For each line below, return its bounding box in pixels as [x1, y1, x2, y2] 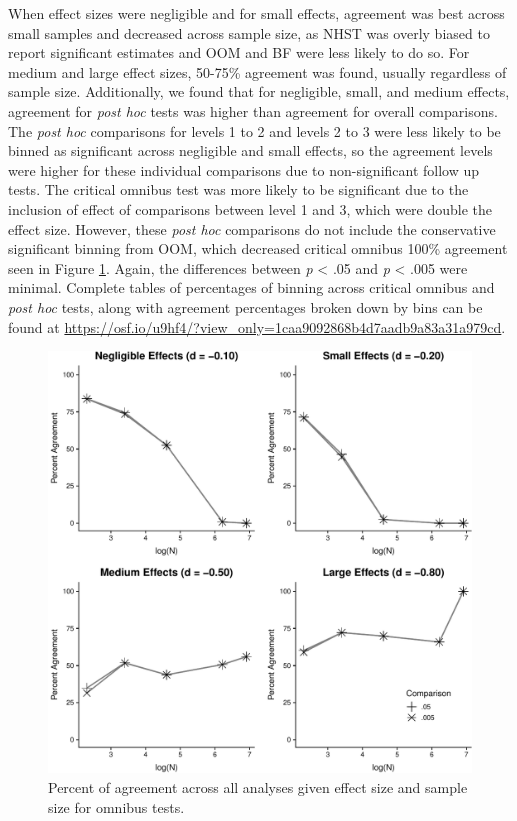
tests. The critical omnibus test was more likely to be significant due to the [8, 179, 469, 200]
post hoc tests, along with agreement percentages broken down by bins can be [8, 296, 483, 317]
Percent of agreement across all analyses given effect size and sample [48, 777, 468, 798]
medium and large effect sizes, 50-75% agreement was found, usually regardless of [8, 61, 507, 82]
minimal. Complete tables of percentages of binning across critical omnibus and [8, 277, 495, 298]
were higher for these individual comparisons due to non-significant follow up [8, 159, 480, 180]
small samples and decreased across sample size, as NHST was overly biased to [8, 22, 490, 43]
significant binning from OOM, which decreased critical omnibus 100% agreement [8, 238, 508, 259]
